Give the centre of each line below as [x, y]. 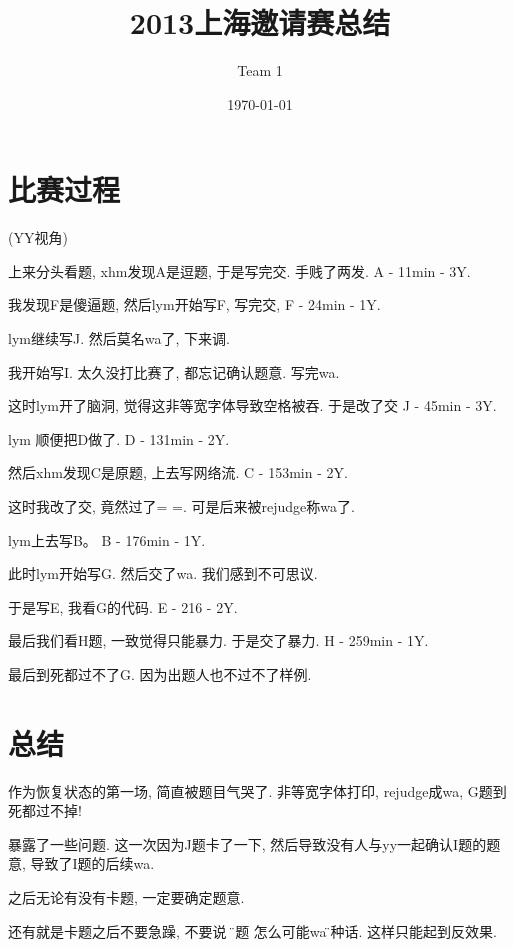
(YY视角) [38, 237]
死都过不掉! [45, 810]
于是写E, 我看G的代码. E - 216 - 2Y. [123, 606]
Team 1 [260, 70]
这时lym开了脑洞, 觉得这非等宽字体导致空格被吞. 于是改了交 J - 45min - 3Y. [252, 405]
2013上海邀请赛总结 [260, 22]
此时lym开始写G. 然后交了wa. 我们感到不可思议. [163, 573]
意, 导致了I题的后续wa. [81, 863]
